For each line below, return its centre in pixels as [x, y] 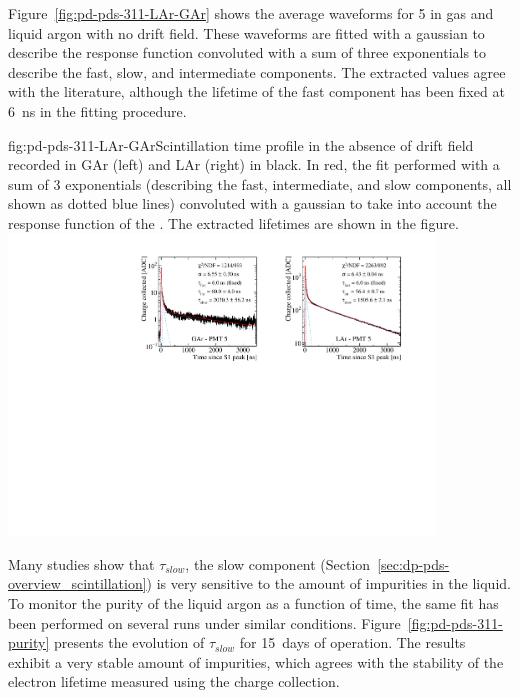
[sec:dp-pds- [413, 563]
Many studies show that [81, 563]
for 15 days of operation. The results [352, 642]
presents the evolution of [129, 642]
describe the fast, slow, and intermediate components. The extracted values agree [257, 71]
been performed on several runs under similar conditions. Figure [204, 622]
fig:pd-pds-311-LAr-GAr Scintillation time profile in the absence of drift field [241, 144]
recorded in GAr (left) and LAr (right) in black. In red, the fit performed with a [254, 164]
